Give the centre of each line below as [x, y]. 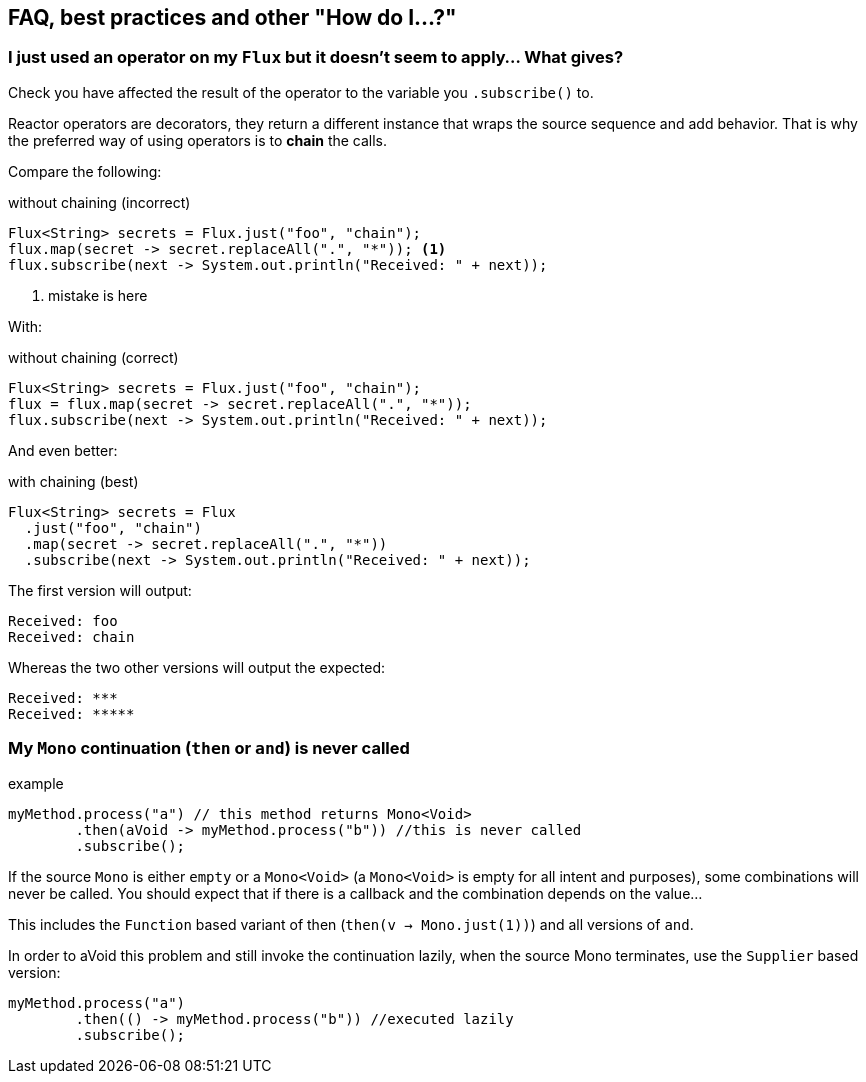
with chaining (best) [73, 481]
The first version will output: [100, 590]
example [36, 783]
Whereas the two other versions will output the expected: [197, 667]
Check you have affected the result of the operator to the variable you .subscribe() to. [301, 92]
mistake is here [98, 295]
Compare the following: [85, 171]
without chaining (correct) [93, 357]
